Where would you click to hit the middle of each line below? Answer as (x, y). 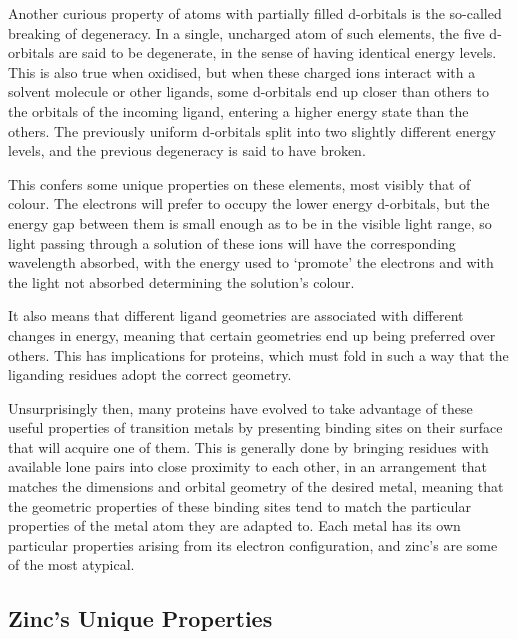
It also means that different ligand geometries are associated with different (236, 315)
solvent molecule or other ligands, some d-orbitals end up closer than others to (248, 91)
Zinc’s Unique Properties (140, 618)
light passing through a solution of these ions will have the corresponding (232, 242)
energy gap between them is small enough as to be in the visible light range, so (250, 222)
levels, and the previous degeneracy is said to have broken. (187, 150)
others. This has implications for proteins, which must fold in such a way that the (258, 354)
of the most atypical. (71, 564)
